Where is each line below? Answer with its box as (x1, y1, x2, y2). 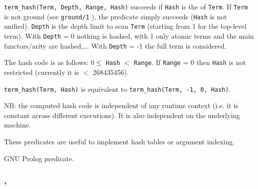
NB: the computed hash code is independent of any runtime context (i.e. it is (4, 100, 239, 111)
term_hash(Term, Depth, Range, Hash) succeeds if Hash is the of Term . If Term (4, 1, 248, 11)
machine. (4, 120, 31, 130)
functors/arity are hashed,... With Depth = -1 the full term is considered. (4, 40, 227, 51)
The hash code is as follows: (4, 57, 89, 67)
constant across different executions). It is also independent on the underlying (4, 110, 240, 120)
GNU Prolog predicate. (4, 153, 74, 163)
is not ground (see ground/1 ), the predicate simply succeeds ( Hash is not (4, 11, 227, 21)
